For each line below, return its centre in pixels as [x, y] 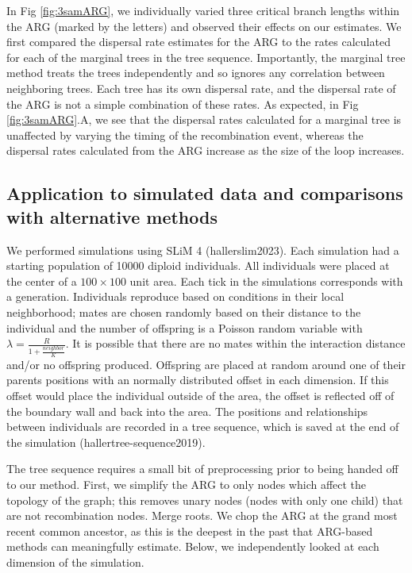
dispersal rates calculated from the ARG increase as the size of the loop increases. [206, 150]
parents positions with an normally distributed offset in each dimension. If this [198, 380]
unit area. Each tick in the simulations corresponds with [266, 281]
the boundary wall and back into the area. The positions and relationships [187, 411]
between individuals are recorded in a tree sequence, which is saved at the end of [203, 427]
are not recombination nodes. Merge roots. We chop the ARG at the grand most [202, 515]
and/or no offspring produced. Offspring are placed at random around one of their [206, 364]
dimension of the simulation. [75, 561]
